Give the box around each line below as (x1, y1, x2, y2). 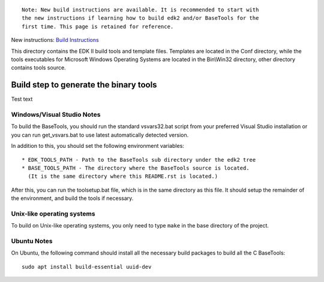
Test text (11, 96, 33, 103)
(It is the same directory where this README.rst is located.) (28, 173, 218, 180)
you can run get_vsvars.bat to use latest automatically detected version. (11, 131, 189, 138)
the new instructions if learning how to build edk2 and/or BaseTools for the (22, 15, 259, 22)
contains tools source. (11, 64, 66, 71)
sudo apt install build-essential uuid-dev (22, 263, 152, 270)
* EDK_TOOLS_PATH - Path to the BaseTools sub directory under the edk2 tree (22, 156, 256, 163)
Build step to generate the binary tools (11, 80, 157, 90)
